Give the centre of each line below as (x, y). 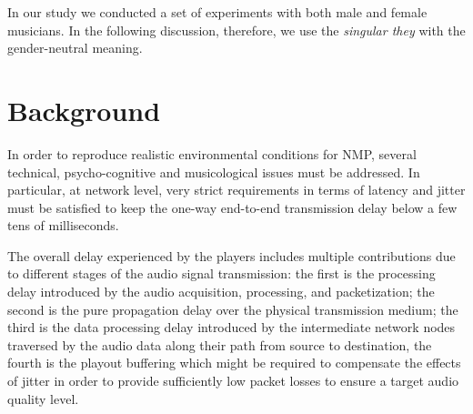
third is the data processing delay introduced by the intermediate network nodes (231, 327)
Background (84, 110)
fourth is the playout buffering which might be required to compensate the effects (234, 363)
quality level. (43, 398)
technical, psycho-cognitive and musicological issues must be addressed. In (214, 172)
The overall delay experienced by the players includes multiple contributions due (231, 255)
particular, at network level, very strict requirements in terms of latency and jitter (236, 190)
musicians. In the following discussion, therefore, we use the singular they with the (236, 30)
